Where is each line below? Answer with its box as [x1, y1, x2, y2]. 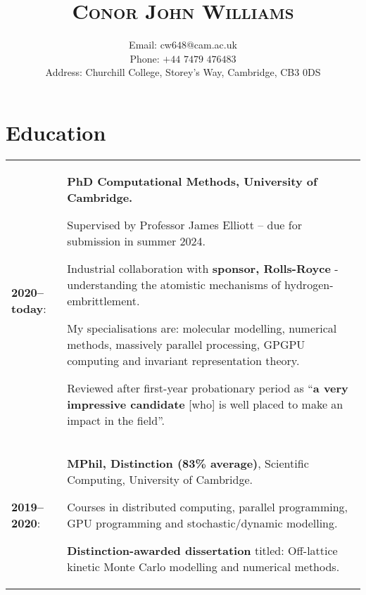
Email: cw [129, 37, 172, 52]
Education [6, 117, 106, 146]
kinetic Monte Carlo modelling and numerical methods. [67, 558, 340, 575]
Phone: [130, 51, 160, 65]
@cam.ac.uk [186, 37, 237, 52]
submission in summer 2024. [67, 232, 206, 249]
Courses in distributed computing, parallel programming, [67, 498, 348, 515]
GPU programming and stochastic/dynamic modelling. [67, 514, 338, 531]
